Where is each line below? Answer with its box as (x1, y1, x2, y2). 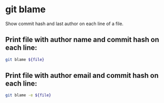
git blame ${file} (5, 57, 44, 62)
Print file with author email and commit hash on (5, 71, 159, 80)
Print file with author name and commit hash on (5, 35, 159, 44)
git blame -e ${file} (5, 93, 52, 98)
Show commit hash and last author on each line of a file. (5, 20, 124, 27)
